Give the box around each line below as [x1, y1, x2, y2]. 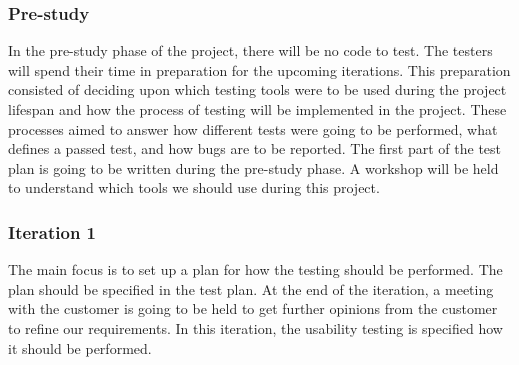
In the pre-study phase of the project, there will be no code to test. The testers [8, 40, 493, 61]
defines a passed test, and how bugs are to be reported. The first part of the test [8, 138, 502, 159]
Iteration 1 [8, 219, 97, 244]
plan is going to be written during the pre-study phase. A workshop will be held [8, 157, 499, 178]
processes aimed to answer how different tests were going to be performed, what [8, 118, 498, 139]
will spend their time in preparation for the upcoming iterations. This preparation [8, 59, 511, 80]
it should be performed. [8, 337, 152, 358]
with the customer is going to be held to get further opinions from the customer [8, 298, 498, 319]
